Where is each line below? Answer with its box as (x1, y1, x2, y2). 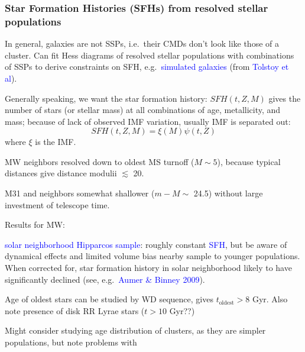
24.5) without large (193, 187, 263, 199)
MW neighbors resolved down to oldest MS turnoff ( (5, 155, 194, 167)
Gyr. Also (252, 293, 288, 305)
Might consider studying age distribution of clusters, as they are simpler (5, 324, 266, 337)
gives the (268, 92, 301, 104)
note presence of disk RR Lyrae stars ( (5, 304, 145, 317)
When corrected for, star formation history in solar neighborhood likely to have (5, 261, 292, 274)
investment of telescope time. (5, 198, 110, 211)
